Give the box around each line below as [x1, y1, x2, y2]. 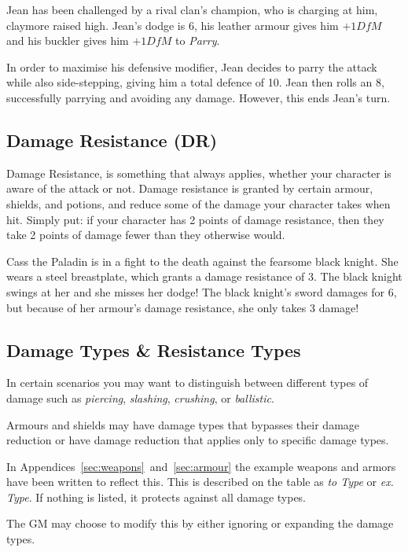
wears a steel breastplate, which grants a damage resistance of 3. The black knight [6, 268, 402, 285]
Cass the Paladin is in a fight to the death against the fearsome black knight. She [6, 252, 399, 269]
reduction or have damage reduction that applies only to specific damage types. [6, 432, 389, 448]
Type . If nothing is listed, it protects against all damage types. [6, 488, 307, 505]
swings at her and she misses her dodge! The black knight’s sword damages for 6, [6, 283, 397, 300]
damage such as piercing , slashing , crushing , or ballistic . [6, 389, 274, 406]
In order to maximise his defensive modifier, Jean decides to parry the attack [6, 58, 377, 75]
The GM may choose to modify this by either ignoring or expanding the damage [6, 515, 394, 532]
